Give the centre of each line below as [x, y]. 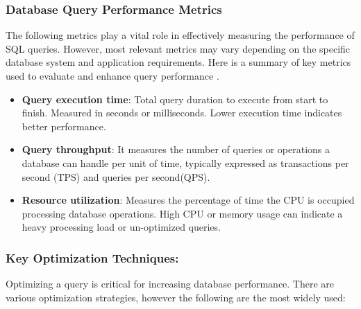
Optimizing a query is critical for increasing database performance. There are [170, 284]
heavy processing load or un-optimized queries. [121, 227]
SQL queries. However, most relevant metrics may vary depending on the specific [178, 48]
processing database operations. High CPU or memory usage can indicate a [182, 213]
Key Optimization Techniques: [92, 257]
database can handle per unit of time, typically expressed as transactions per [185, 162]
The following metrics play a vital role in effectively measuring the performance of [180, 35]
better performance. [64, 126]
